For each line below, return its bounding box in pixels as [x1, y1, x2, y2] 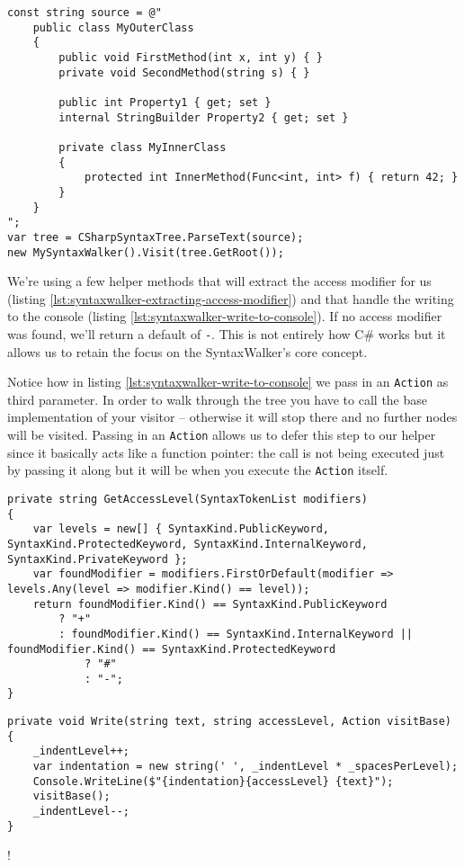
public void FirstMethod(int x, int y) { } [58, 50, 323, 64]
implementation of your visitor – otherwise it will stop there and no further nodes [7, 407, 458, 426]
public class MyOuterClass [32, 21, 194, 34]
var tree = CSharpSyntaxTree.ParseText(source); [7, 230, 304, 244]
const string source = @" [7, 6, 162, 19]
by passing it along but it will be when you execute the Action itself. [7, 460, 388, 479]
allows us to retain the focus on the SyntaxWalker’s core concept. [7, 342, 368, 361]
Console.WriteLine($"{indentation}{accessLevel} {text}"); [32, 774, 394, 788]
